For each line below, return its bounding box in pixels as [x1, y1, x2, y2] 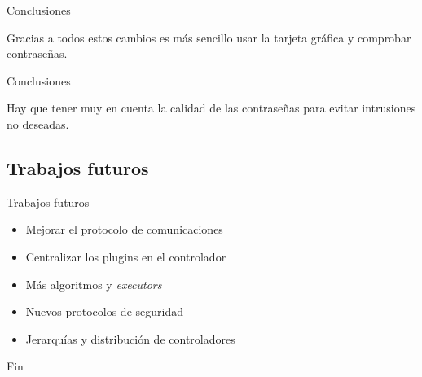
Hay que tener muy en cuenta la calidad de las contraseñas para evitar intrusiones [7, 99, 416, 116]
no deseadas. [7, 115, 69, 132]
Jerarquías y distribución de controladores [25, 330, 235, 347]
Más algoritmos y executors [25, 275, 162, 292]
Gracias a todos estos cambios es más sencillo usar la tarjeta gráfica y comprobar [7, 28, 411, 46]
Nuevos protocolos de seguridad [25, 303, 183, 320]
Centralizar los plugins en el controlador [25, 248, 226, 265]
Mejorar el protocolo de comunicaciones [25, 221, 223, 238]
